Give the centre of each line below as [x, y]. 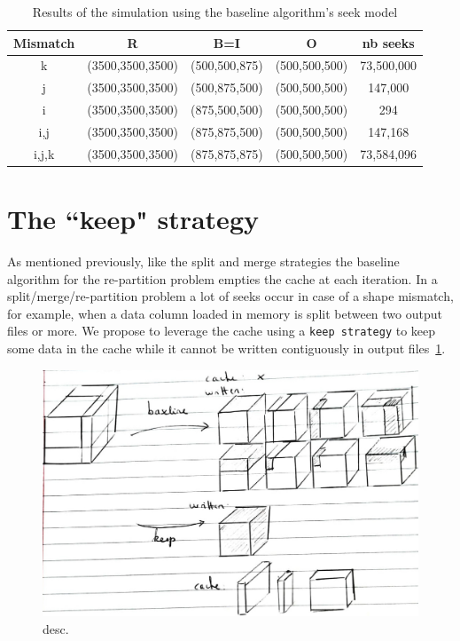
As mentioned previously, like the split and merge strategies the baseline [203, 261]
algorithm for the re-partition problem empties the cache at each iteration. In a [222, 278]
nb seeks [388, 42]
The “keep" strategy [133, 219]
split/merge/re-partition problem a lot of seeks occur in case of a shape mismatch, [230, 296]
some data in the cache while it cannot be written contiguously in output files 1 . [226, 348]
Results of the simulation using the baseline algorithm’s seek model [215, 12]
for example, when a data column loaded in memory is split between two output [225, 313]
